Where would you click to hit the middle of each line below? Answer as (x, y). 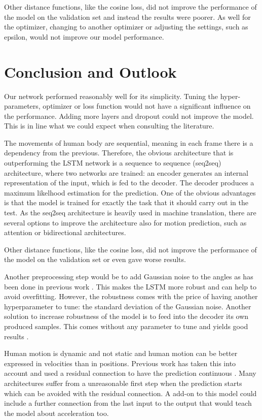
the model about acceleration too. (57, 413)
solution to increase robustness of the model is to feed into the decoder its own (126, 316)
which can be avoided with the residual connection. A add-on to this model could (130, 393)
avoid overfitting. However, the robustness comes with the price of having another (131, 296)
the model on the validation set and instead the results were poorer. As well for (127, 17)
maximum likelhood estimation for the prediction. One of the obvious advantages (130, 192)
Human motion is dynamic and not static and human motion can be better (121, 353)
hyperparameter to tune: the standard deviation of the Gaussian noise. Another (128, 306)
